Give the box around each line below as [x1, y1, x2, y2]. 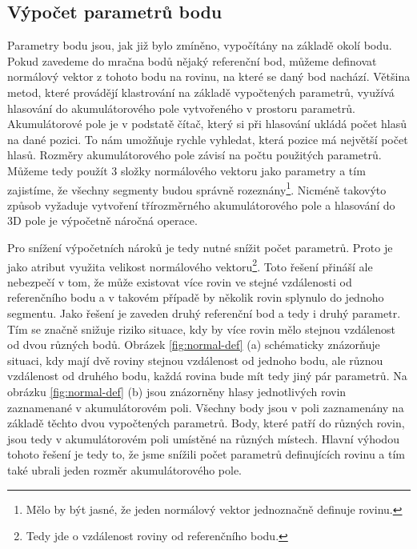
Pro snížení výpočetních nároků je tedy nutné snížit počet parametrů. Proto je [7, 238, 393, 255]
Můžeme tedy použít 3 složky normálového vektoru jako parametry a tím [7, 162, 366, 178]
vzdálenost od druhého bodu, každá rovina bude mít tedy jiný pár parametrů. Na [7, 367, 407, 384]
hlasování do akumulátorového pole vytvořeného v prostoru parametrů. [7, 99, 355, 116]
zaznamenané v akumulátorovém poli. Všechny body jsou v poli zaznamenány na [7, 399, 404, 415]
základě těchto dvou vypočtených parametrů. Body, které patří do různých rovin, [7, 415, 405, 431]
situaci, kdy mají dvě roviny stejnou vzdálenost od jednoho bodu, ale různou [7, 351, 383, 368]
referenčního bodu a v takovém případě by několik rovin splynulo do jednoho [7, 289, 384, 306]
